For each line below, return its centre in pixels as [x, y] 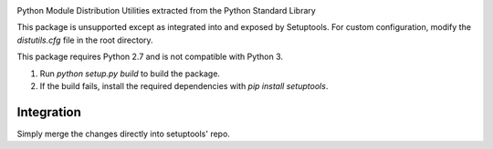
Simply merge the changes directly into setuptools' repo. [123, 134]
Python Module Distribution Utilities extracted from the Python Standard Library [167, 10]
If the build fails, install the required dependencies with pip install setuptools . [184, 85]
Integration [49, 112]
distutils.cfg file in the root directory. [85, 40]
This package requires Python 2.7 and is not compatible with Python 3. [150, 57]
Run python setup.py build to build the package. [130, 74]
